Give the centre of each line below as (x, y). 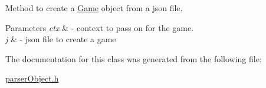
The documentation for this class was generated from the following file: (134, 58)
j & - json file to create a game (61, 39)
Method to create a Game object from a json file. (94, 8)
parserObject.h (32, 78)
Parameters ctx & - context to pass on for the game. (100, 27)
